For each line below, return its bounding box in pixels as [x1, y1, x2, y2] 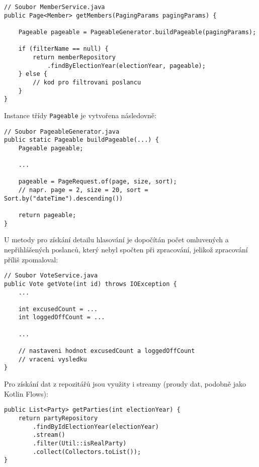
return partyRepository [18, 414, 98, 422]
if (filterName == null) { [18, 45, 109, 53]
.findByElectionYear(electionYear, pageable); [47, 62, 206, 69]
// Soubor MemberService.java [4, 4, 105, 11]
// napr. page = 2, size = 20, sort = [18, 186, 148, 194]
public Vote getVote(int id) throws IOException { [4, 280, 177, 288]
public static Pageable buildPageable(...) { [4, 136, 159, 144]
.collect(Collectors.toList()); [33, 448, 141, 455]
